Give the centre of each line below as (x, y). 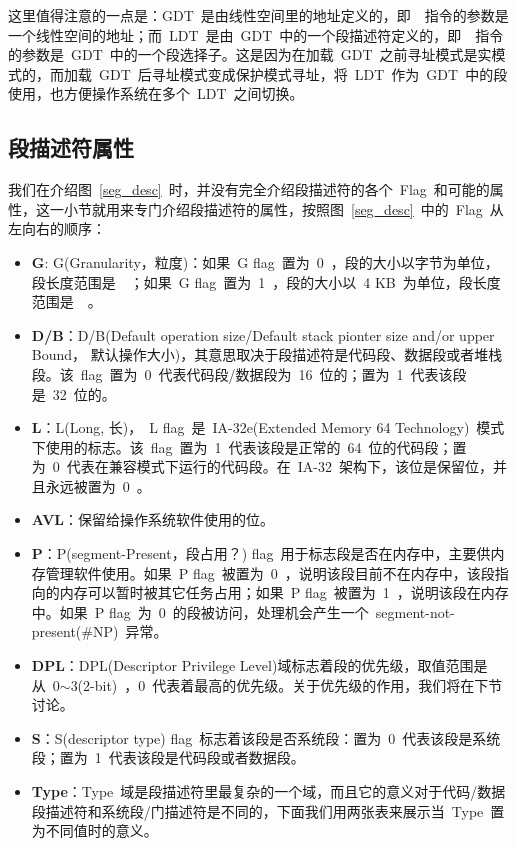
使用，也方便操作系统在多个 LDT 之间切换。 (156, 93)
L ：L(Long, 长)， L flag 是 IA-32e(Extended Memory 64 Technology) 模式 (268, 427)
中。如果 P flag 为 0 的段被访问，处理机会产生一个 (200, 611)
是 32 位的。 (73, 393)
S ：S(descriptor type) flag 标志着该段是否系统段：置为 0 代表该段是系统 (266, 737)
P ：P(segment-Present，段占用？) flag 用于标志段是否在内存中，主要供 (261, 553)
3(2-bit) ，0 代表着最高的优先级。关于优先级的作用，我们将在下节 (286, 684)
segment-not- (415, 611)
